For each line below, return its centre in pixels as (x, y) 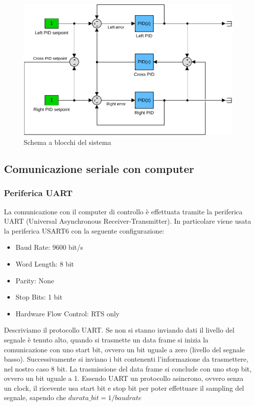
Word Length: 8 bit (45, 263)
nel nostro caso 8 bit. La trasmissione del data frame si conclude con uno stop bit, (128, 368)
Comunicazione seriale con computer (99, 168)
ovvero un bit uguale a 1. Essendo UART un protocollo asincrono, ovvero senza (124, 378)
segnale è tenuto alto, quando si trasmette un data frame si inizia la (106, 339)
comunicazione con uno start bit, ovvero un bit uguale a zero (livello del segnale (125, 349)
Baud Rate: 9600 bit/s (49, 247)
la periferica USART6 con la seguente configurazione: (84, 230)
